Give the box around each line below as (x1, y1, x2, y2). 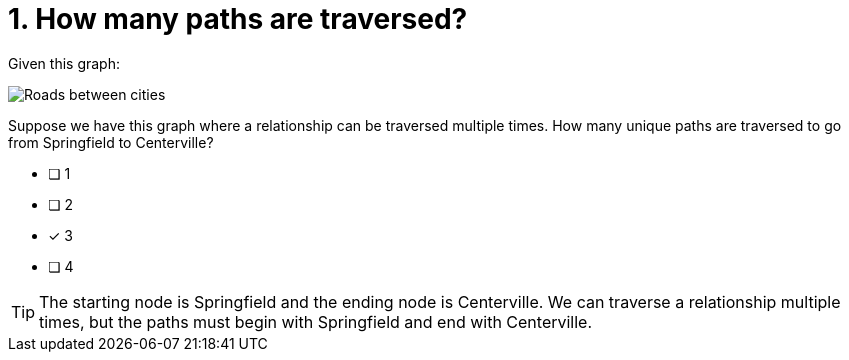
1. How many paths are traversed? (8, 2, 468, 36)
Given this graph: (8, 54, 120, 72)
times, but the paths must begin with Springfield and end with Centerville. (39, 311, 593, 332)
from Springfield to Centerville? (8, 133, 214, 151)
